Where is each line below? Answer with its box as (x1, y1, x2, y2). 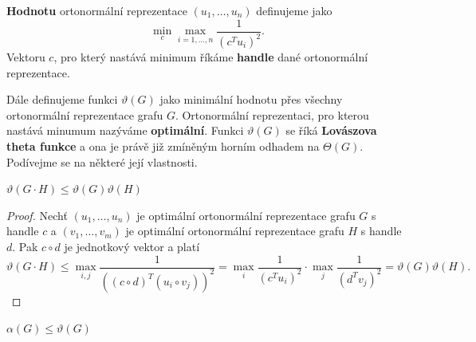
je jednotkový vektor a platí (64, 238, 200, 254)
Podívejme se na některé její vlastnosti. (6, 153, 198, 170)
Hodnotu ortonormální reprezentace (6, 2, 187, 18)
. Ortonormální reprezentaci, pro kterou (175, 106, 369, 123)
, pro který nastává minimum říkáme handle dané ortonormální (53, 49, 368, 65)
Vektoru (6, 49, 45, 65)
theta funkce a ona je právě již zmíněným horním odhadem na (6, 137, 320, 154)
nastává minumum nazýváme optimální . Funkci (6, 122, 244, 139)
